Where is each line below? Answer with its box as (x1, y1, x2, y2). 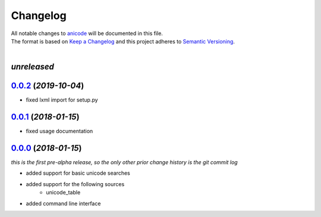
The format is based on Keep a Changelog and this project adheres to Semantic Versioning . (11, 37, 235, 45)
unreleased (11, 62, 55, 72)
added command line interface (26, 200, 101, 207)
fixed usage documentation (26, 128, 93, 135)
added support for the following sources (26, 180, 125, 187)
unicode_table (46, 189, 81, 196)
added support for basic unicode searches (26, 169, 130, 177)
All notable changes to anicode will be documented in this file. (11, 30, 163, 37)
